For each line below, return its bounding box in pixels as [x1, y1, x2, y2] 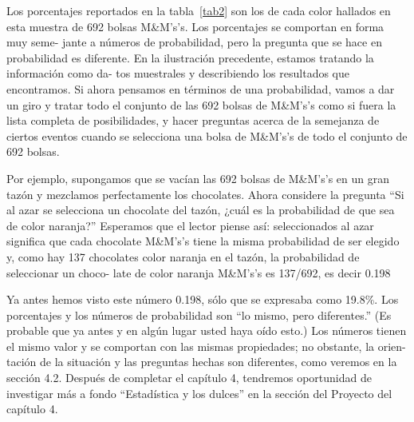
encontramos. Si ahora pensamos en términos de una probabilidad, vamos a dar [6, 80, 395, 97]
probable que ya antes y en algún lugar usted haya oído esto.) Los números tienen [6, 322, 407, 339]
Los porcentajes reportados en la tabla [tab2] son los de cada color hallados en [6, 2, 391, 18]
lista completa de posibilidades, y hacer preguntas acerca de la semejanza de [6, 112, 380, 129]
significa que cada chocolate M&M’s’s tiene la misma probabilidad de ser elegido [6, 233, 400, 249]
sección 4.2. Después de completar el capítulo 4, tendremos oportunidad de [6, 369, 372, 386]
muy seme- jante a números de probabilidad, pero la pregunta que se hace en [6, 34, 382, 50]
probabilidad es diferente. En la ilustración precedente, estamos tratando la [6, 49, 374, 66]
